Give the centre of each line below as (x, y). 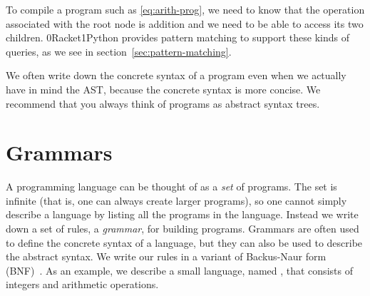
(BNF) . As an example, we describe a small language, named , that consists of (179, 270)
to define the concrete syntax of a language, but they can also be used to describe (184, 242)
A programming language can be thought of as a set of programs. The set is (171, 187)
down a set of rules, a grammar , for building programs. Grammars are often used (183, 229)
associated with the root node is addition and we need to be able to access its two (185, 23)
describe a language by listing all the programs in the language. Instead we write (182, 214)
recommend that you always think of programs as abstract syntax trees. (163, 103)
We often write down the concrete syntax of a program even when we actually (176, 75)
